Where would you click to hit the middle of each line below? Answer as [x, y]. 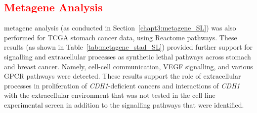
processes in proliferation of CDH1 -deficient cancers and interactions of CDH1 [122, 85]
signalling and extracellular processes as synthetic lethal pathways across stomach [128, 56]
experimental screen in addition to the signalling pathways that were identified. [124, 104]
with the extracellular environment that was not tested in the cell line [110, 95]
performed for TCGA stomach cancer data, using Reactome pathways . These [121, 37]
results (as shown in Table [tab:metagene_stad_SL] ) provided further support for [128, 47]
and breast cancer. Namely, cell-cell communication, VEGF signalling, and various [128, 66]
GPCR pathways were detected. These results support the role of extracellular [123, 76]
